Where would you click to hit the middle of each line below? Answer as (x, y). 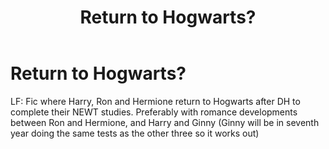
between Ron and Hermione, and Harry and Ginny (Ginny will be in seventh (165, 122)
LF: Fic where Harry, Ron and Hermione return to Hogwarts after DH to (155, 101)
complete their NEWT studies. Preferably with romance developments (154, 112)
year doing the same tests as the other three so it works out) (135, 133)
